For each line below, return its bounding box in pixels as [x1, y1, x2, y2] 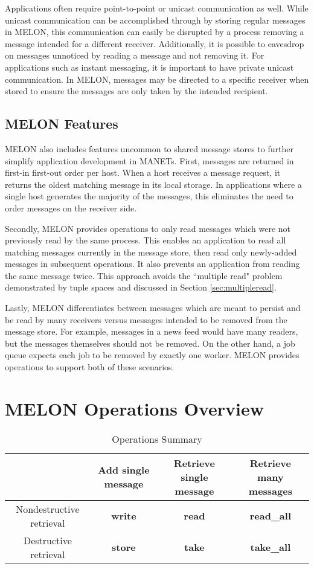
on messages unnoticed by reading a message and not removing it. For [5, 49, 264, 62]
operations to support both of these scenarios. [5, 361, 175, 373]
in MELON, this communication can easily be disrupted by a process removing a [5, 25, 304, 38]
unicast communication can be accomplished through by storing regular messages [5, 13, 306, 26]
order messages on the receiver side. [5, 201, 137, 214]
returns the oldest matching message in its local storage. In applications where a [5, 178, 302, 190]
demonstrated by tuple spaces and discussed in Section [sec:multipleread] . [5, 281, 277, 294]
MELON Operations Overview [5, 396, 264, 420]
